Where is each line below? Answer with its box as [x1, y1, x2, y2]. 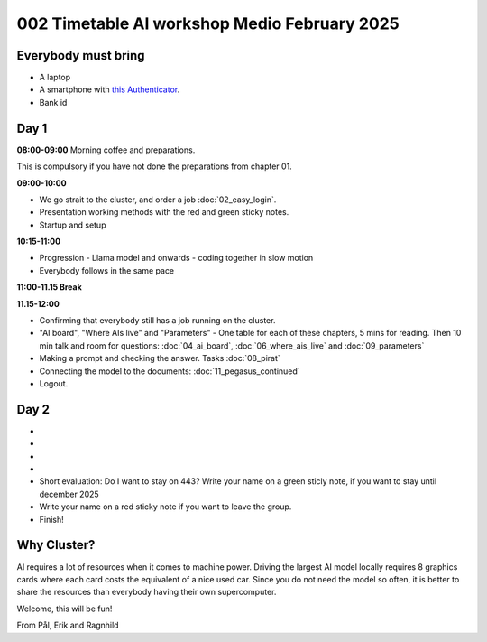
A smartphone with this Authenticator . [39, 84, 180, 95]
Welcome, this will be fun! [16, 603, 113, 614]
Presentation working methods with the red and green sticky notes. [39, 207, 289, 218]
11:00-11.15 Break [16, 282, 83, 293]
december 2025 [39, 488, 99, 499]
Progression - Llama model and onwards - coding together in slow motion [39, 253, 314, 264]
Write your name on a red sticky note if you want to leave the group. [39, 501, 292, 512]
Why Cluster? [16, 537, 96, 553]
